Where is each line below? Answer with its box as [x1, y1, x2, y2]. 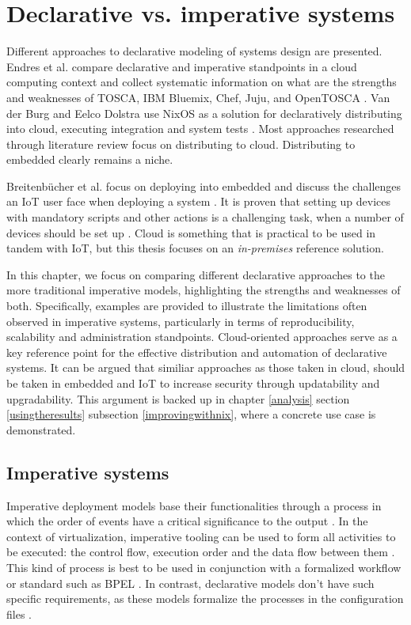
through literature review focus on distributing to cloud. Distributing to [6, 135, 356, 152]
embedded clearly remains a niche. [6, 151, 173, 168]
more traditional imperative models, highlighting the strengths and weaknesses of [6, 282, 401, 298]
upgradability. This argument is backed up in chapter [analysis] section [6, 390, 350, 407]
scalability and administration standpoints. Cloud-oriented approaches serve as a [6, 328, 398, 345]
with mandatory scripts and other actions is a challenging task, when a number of [6, 209, 404, 225]
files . [6, 605, 32, 622]
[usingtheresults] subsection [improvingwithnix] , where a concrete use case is [6, 406, 376, 422]
